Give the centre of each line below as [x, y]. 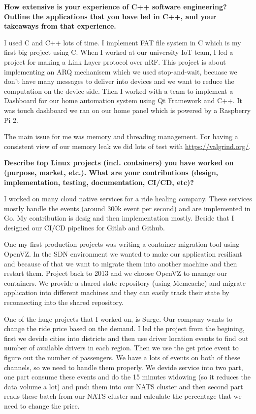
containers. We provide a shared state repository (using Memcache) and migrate [125, 282]
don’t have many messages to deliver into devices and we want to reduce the [119, 81]
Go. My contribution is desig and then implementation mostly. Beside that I [119, 218]
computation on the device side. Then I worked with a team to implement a [119, 91]
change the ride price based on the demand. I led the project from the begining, [124, 328]
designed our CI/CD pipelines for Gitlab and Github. [84, 227]
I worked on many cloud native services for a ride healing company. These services [128, 199]
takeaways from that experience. [60, 26]
